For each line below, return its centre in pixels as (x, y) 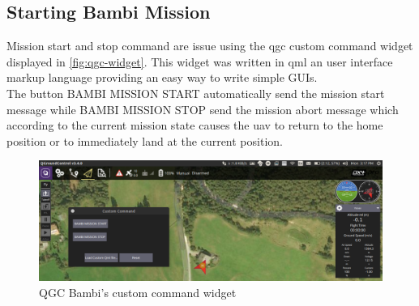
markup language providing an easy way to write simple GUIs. (162, 77)
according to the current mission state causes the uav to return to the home (195, 125)
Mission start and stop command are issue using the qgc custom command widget (210, 46)
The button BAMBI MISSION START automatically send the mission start (196, 93)
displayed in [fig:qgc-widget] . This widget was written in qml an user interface (200, 61)
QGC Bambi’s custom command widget (138, 293)
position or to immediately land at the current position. (145, 140)
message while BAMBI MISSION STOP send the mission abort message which (203, 109)
